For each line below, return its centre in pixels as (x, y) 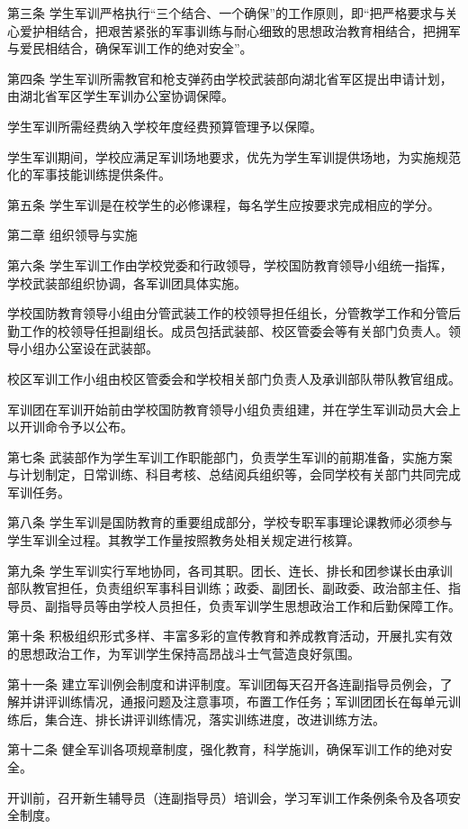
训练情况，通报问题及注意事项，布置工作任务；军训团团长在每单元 (252, 701)
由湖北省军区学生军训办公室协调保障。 (121, 96)
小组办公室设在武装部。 (89, 348)
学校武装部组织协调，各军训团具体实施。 (127, 282)
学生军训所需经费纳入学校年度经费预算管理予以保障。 (165, 126)
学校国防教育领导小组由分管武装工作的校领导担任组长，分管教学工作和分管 (228, 313)
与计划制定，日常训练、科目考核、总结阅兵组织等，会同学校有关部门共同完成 (234, 474)
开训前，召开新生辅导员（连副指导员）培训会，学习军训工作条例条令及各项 (228, 797)
